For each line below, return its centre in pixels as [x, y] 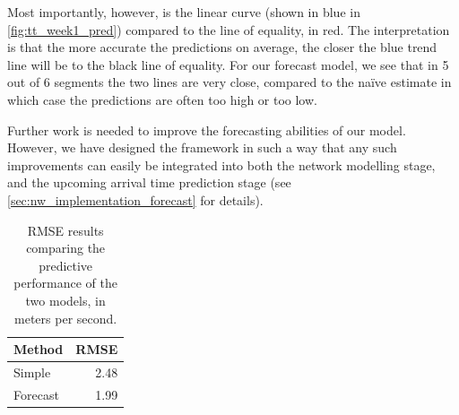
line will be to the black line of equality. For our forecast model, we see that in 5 [228, 64]
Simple [32, 372]
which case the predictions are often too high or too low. [162, 99]
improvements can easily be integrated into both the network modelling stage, [221, 164]
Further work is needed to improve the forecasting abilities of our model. [207, 130]
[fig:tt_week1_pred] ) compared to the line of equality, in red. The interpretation [229, 29]
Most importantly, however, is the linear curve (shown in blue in [184, 12]
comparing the [66, 248]
